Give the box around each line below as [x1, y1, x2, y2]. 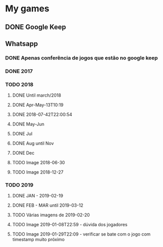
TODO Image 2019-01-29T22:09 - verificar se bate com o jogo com [12, 231, 151, 237]
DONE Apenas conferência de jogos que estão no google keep [5, 54, 158, 61]
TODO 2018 [5, 81, 34, 88]
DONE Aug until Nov [12, 140, 54, 146]
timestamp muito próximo [12, 237, 65, 243]
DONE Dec [12, 150, 35, 156]
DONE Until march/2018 [12, 92, 61, 98]
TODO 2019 [5, 182, 34, 188]
